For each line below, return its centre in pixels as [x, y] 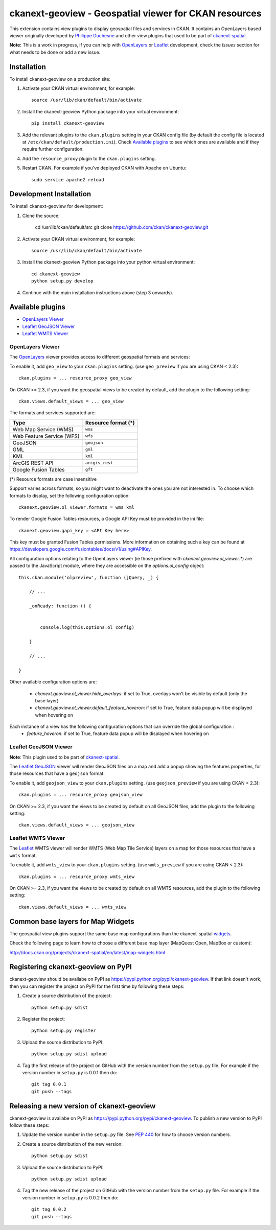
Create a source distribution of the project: [67, 996]
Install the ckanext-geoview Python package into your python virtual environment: [109, 262]
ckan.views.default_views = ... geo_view [71, 401]
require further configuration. [53, 149]
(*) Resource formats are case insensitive [53, 479]
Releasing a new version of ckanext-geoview [83, 1106]
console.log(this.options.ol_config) [87, 628]
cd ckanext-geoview [56, 274]
